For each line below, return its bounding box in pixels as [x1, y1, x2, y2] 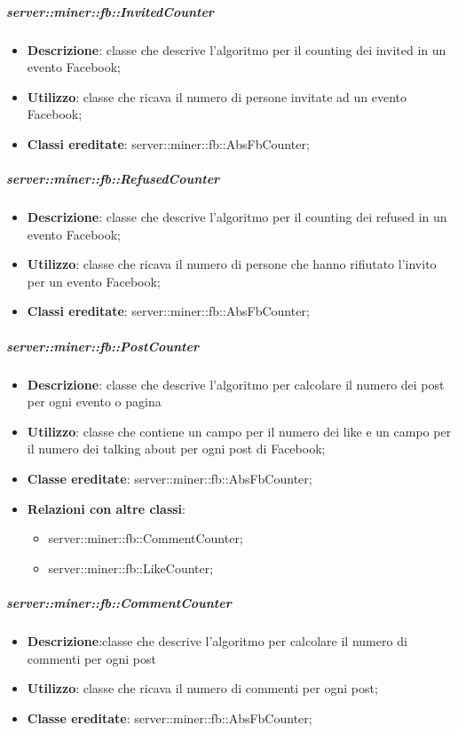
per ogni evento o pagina [27, 392, 162, 411]
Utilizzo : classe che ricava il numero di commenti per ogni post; [27, 679, 378, 698]
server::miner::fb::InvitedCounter [6, 2, 214, 20]
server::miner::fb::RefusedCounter [6, 169, 220, 188]
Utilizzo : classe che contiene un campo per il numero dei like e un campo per [27, 422, 452, 440]
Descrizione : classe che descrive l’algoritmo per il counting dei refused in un [27, 208, 447, 226]
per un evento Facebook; [27, 272, 161, 290]
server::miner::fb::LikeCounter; [48, 558, 214, 577]
